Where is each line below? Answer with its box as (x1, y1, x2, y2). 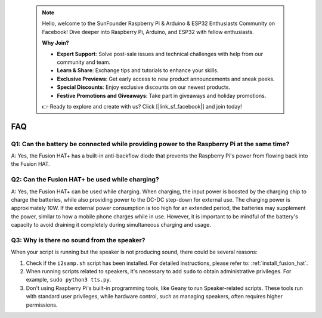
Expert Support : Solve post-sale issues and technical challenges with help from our (57, 50, 264, 57)
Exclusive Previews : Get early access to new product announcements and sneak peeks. (57, 75, 275, 82)
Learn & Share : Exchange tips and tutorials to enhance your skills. (57, 67, 219, 74)
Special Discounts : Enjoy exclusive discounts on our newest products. (57, 84, 231, 91)
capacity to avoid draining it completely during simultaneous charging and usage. (11, 221, 212, 229)
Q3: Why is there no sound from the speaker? (11, 236, 145, 244)
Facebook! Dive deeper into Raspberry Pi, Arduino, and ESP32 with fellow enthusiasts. (42, 28, 255, 35)
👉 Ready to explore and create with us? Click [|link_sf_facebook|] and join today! (42, 103, 242, 110)
